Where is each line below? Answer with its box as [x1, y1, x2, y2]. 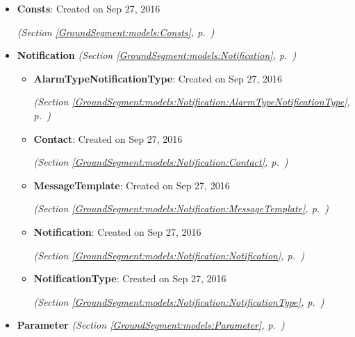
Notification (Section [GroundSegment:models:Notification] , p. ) [17, 48, 297, 62]
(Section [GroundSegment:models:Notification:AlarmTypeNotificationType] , [33, 94, 350, 109]
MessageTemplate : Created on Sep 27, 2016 [33, 178, 230, 192]
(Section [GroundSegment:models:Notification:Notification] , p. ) [33, 248, 304, 262]
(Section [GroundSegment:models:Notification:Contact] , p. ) [33, 155, 288, 169]
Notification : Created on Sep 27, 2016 [33, 224, 201, 239]
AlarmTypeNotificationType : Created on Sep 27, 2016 [33, 71, 283, 85]
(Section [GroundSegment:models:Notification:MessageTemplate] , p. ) [33, 201, 329, 216]
